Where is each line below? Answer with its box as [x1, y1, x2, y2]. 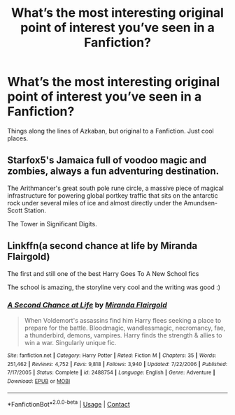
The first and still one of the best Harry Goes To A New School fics [7, 269, 199, 277]
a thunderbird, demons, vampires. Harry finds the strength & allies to [24, 330, 222, 340]
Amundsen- [183, 198, 218, 207]
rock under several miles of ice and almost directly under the [7, 198, 183, 207]
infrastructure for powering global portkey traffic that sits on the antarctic [7, 191, 218, 200]
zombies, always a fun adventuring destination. [7, 166, 220, 177]
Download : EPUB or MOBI [7, 377, 71, 385]
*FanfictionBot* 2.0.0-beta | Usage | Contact [7, 399, 131, 409]
